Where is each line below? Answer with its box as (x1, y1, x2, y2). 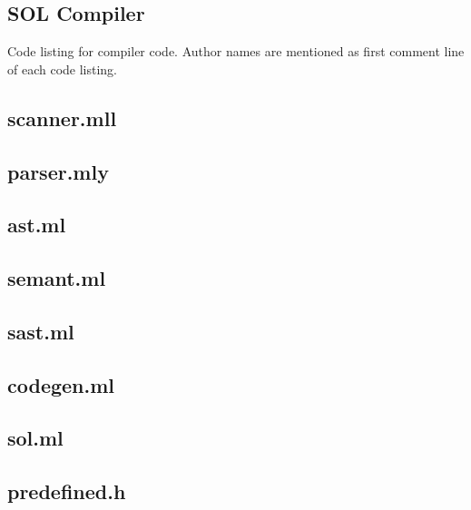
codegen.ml (7, 370, 115, 398)
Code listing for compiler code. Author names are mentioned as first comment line (7, 42, 465, 61)
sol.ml (7, 424, 64, 452)
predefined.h (7, 477, 126, 505)
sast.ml (7, 317, 74, 345)
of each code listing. (7, 59, 118, 78)
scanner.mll (7, 103, 117, 132)
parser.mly (7, 157, 109, 185)
